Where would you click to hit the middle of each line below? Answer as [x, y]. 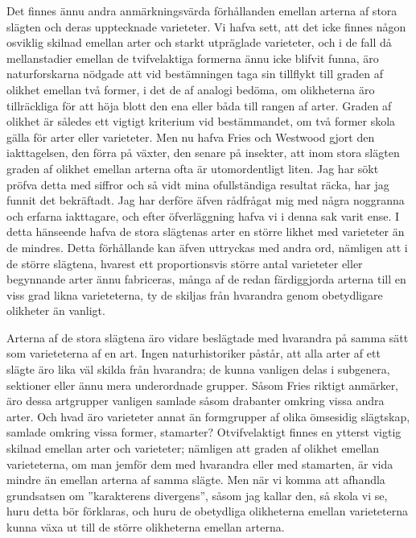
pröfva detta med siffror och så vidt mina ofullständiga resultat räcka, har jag [198, 184]
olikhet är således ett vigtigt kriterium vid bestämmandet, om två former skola [201, 121]
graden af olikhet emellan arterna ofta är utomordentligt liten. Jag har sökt [193, 168]
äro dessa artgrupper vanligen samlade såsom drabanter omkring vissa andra [196, 401]
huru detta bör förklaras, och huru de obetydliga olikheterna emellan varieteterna [207, 511]
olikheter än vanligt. [56, 310]
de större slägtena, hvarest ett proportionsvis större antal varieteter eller [185, 263]
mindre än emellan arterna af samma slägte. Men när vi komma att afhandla [196, 480]
